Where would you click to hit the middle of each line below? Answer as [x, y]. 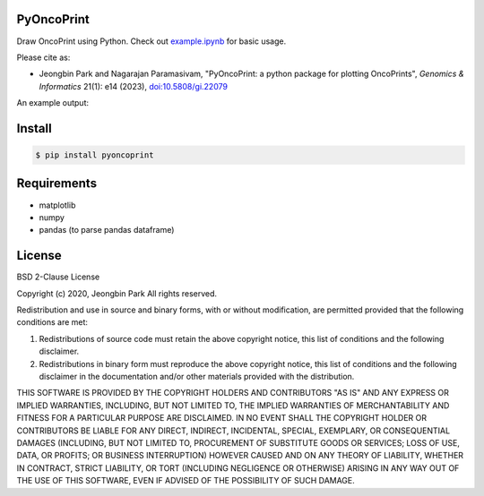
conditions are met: [52, 322]
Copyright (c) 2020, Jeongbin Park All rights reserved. [117, 293]
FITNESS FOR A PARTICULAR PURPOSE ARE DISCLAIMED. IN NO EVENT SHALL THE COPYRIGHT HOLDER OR [222, 418]
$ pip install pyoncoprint [95, 155]
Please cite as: [43, 57]
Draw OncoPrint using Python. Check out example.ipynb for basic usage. [151, 41]
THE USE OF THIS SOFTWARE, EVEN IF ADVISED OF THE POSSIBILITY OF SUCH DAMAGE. [186, 481]
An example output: [53, 103]
